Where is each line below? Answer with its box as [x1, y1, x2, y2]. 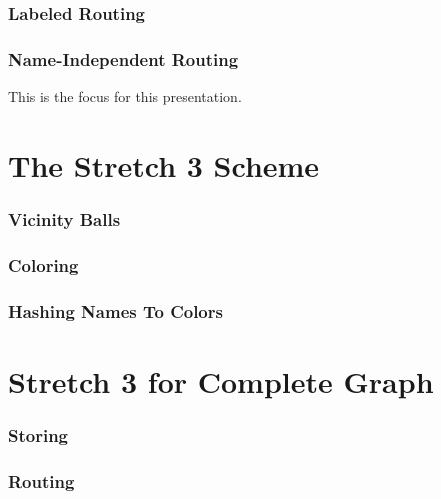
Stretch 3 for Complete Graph [8, 360, 434, 401]
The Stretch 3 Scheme [8, 144, 320, 185]
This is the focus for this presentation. [8, 86, 242, 107]
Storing [8, 422, 69, 447]
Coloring [8, 252, 79, 277]
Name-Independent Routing [8, 46, 239, 71]
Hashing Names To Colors [8, 298, 223, 323]
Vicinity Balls [8, 206, 121, 231]
